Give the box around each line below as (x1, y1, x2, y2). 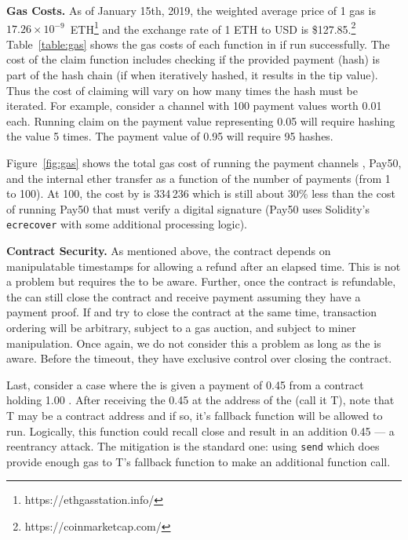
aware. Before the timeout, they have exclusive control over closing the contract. (6, 350, 392, 367)
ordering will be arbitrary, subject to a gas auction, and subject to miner (6, 319, 356, 335)
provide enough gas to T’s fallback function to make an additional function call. (6, 453, 391, 469)
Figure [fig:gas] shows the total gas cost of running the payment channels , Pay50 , (6, 155, 402, 170)
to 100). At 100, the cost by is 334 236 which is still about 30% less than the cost (6, 185, 395, 202)
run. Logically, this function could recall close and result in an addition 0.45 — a (6, 422, 395, 439)
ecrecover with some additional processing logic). (6, 216, 247, 232)
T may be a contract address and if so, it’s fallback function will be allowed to (6, 407, 383, 423)
